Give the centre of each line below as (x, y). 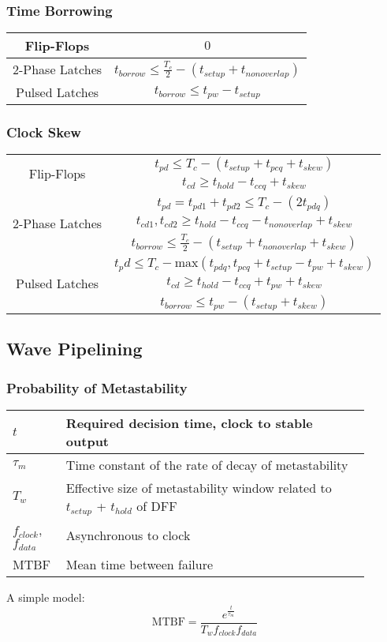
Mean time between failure (140, 564)
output (87, 441)
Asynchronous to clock (128, 535)
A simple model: (46, 597)
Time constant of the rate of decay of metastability (207, 464)
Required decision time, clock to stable (189, 422)
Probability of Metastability (97, 387)
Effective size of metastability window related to (199, 487)
